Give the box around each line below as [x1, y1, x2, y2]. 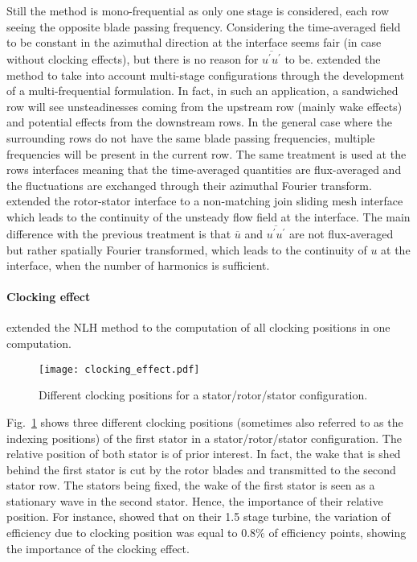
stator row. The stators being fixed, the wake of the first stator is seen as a [6, 477, 375, 494]
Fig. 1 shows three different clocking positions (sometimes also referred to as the [6, 413, 403, 430]
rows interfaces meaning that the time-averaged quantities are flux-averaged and [6, 161, 402, 178]
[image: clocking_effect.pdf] [39, 363, 200, 375]
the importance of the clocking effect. [6, 539, 190, 556]
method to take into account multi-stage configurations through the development [6, 66, 405, 83]
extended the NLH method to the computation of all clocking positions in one [6, 319, 390, 336]
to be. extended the [284, 51, 381, 68]
